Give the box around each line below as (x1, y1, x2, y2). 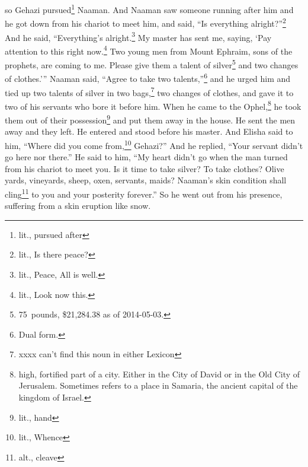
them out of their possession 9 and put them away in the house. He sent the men (5, 112, 296, 126)
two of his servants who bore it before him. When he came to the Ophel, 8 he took (5, 98, 301, 112)
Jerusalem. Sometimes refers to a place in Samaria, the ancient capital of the (18, 379, 298, 392)
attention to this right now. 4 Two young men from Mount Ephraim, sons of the (5, 43, 293, 57)
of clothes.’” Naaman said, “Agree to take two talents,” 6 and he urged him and (5, 71, 291, 84)
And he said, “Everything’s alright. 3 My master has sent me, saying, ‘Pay (5, 29, 272, 43)
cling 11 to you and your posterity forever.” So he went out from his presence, (5, 186, 283, 200)
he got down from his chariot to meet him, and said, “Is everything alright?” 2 (5, 15, 286, 29)
